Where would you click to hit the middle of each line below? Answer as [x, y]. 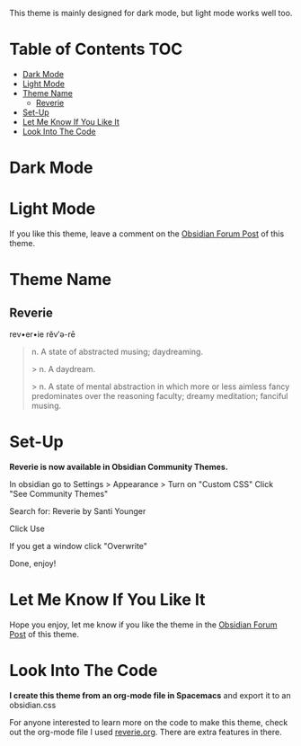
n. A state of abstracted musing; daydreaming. [117, 352]
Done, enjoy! [33, 564]
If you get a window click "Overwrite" [79, 546]
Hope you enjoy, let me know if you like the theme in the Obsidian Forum [143, 625]
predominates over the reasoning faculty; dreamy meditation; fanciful [159, 396]
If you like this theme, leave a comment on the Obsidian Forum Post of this [147, 234]
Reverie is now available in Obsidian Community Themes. [119, 467]
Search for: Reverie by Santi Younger [78, 511]
